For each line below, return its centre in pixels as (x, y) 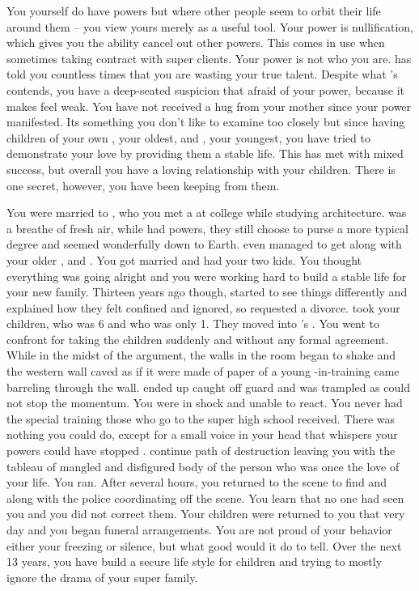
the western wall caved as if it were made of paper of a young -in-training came (203, 371)
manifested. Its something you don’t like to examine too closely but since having (206, 122)
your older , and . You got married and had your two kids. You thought (184, 259)
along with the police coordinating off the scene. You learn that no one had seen (205, 497)
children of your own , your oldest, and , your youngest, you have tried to (188, 137)
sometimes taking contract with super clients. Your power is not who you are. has (209, 58)
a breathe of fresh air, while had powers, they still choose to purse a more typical (207, 228)
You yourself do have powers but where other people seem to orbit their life (194, 11)
